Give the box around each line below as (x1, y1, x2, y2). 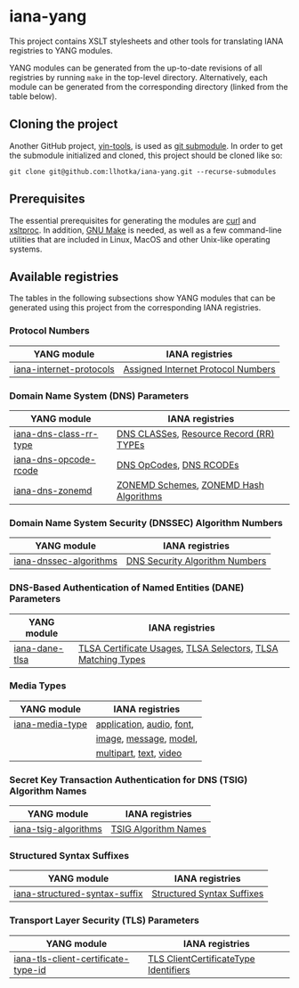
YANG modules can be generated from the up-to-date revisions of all (9, 62, 263, 73)
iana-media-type (13, 718, 87, 730)
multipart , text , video (95, 746, 182, 759)
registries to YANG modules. (9, 45, 113, 55)
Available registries (9, 269, 119, 284)
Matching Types (78, 653, 146, 665)
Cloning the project (9, 117, 118, 132)
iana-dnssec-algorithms (13, 555, 118, 567)
